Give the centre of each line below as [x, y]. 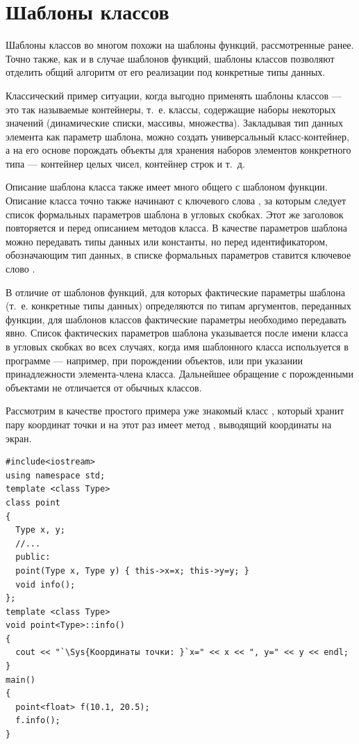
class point [33, 502]
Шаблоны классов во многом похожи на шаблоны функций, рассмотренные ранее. [180, 45]
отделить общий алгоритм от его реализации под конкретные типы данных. [166, 72]
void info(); [45, 584]
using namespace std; [56, 475]
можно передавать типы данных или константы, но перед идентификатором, [167, 241]
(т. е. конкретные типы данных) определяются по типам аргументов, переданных [178, 306]
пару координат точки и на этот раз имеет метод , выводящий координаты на [169, 424]
